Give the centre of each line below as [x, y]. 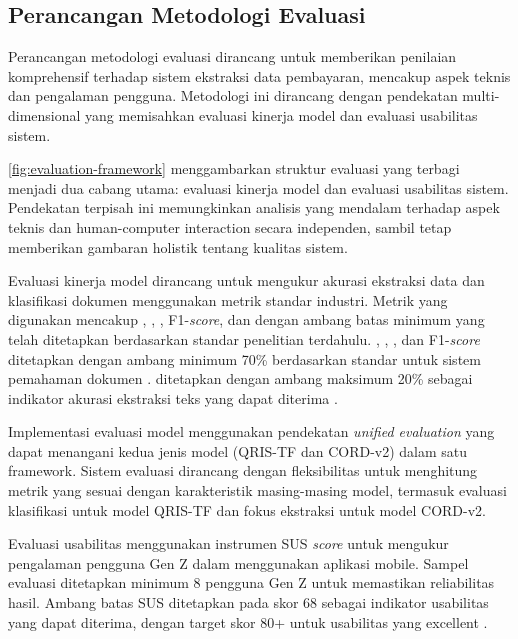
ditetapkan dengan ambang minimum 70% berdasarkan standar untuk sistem [244, 358]
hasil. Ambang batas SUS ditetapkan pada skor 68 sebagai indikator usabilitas [248, 602]
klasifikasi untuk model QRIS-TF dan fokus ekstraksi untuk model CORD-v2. [247, 509]
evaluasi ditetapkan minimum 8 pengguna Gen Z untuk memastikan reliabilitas [251, 582]
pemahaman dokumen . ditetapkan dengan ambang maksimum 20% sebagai [240, 378]
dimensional [44, 114]
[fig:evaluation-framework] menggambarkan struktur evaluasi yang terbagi [234, 168]
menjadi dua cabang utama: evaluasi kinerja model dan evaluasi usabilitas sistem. [258, 187]
